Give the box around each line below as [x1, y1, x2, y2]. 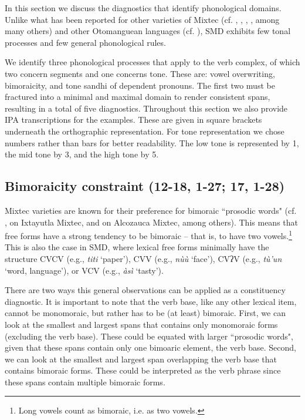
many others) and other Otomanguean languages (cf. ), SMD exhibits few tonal [5, 25, 291, 37]
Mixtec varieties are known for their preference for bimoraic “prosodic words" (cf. [5, 204, 297, 216]
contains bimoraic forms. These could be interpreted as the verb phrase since [5, 364, 281, 377]
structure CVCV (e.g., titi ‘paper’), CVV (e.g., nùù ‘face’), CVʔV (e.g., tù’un [5, 252, 282, 264]
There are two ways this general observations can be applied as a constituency [5, 284, 286, 296]
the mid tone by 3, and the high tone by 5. [5, 148, 159, 160]
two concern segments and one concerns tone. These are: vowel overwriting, [5, 67, 275, 79]
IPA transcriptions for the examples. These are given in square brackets [5, 113, 262, 126]
